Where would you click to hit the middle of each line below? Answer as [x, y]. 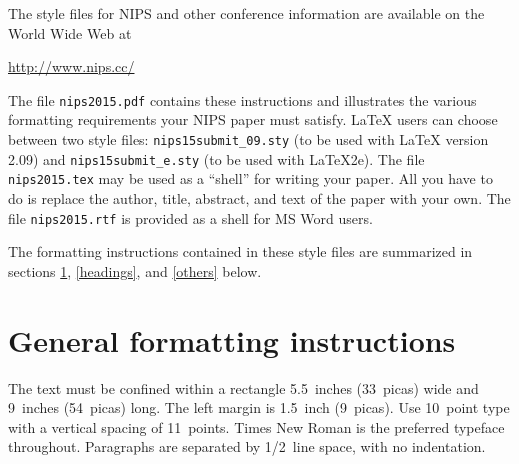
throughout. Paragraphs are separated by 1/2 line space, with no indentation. [247, 446]
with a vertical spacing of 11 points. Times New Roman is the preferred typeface [256, 426]
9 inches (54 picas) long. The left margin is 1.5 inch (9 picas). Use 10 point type [259, 407]
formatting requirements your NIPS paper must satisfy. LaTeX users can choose [253, 119]
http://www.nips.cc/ [71, 66]
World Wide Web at [70, 32]
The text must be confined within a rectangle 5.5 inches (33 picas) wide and [243, 387]
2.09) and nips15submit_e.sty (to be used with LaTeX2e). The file [216, 158]
